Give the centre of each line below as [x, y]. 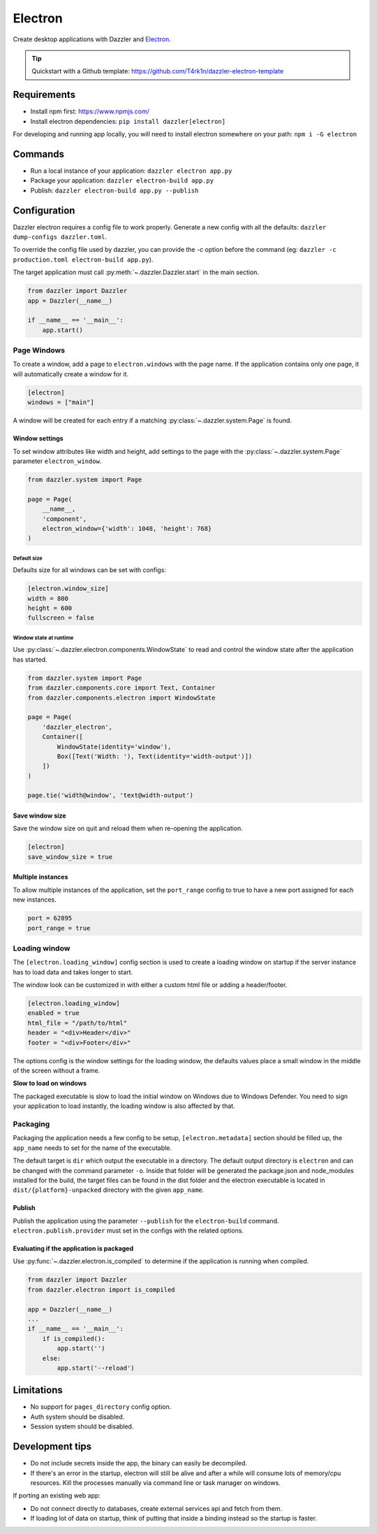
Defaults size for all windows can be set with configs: [90, 570]
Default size [28, 558]
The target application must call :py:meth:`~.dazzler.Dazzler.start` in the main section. [136, 272]
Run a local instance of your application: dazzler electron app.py [131, 171]
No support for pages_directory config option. [101, 1407]
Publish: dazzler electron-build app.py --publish [114, 190]
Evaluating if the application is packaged [73, 1249]
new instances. [35, 900]
